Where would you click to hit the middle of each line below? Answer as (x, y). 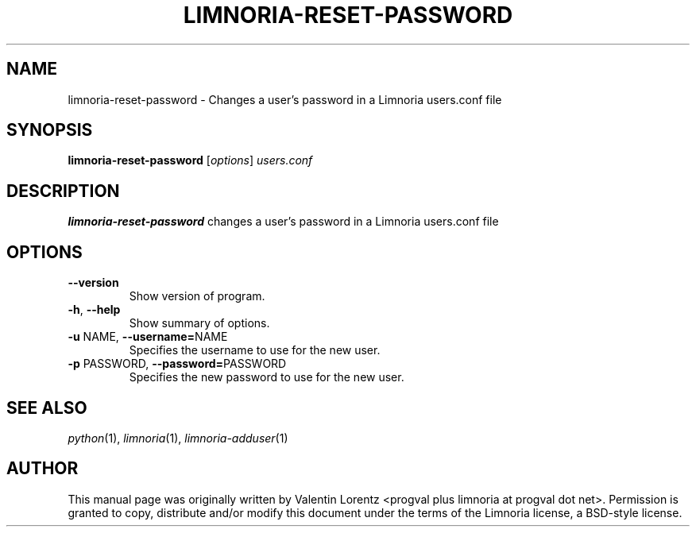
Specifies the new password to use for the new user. (267, 377)
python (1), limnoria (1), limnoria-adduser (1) (178, 438)
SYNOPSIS (50, 130)
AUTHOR (43, 469)
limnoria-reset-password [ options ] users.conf (190, 160)
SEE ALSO (47, 407)
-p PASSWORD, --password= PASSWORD (177, 364)
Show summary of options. (199, 323)
